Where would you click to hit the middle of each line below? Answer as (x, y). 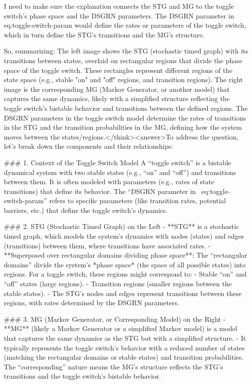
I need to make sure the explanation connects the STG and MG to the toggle (119, 6)
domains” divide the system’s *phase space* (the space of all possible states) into (125, 264)
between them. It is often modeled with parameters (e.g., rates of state (109, 182)
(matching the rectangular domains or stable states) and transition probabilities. (124, 357)
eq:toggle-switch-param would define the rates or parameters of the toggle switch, (125, 25)
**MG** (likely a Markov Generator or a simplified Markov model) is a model (121, 328)
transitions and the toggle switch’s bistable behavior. (83, 376)
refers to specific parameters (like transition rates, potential (138, 201)
